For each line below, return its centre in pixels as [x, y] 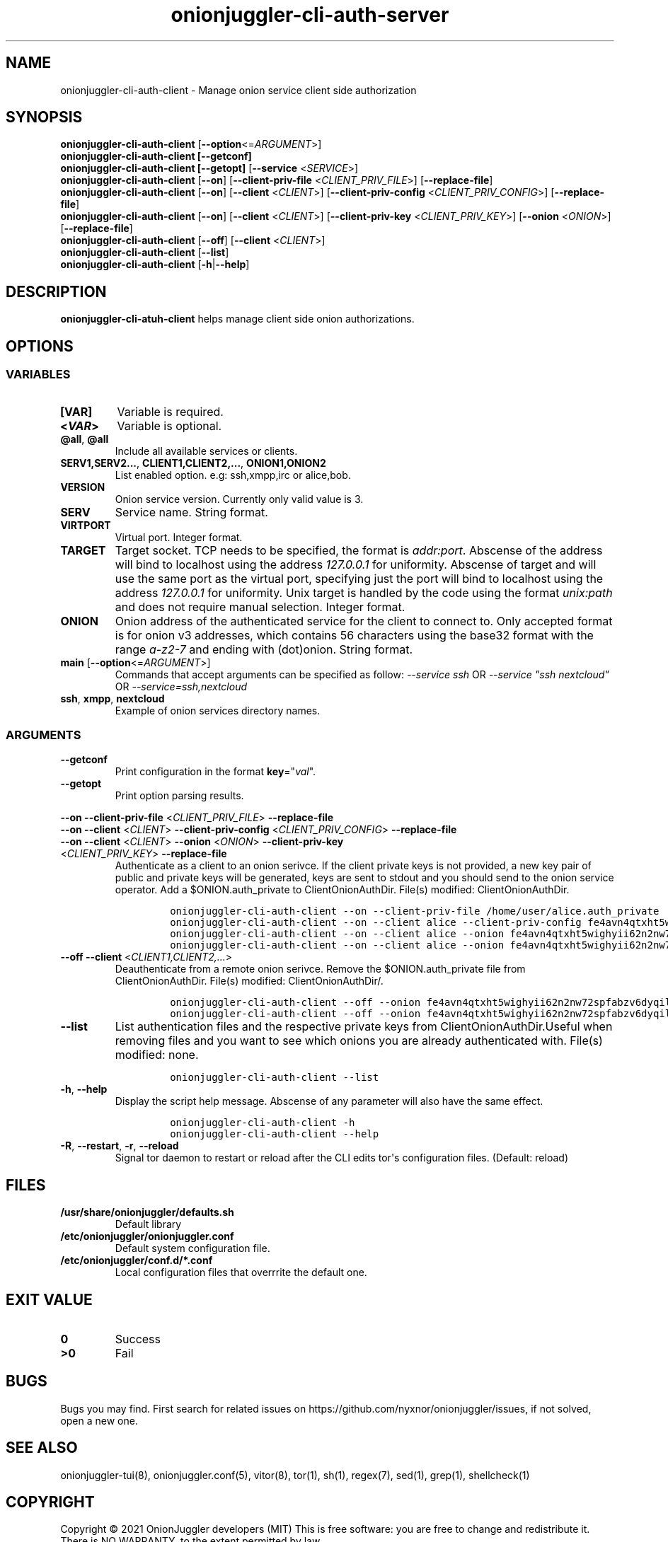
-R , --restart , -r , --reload [120, 1146]
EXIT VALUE [49, 1299]
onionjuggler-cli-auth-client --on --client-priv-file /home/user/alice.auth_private [415, 911]
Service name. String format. [191, 512]
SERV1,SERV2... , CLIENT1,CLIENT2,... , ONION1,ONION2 [193, 463]
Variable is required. [170, 411]
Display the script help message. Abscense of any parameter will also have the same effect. [329, 1101]
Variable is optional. [169, 425]
